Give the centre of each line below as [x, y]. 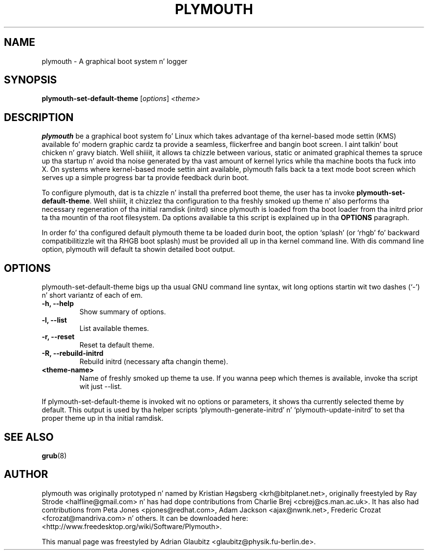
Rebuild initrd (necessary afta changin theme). [154, 362]
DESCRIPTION [39, 117]
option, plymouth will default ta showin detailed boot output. [138, 249]
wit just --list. [101, 387]
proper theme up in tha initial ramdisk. [103, 418]
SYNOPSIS [31, 80]
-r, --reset [58, 337]
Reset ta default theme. [117, 345]
